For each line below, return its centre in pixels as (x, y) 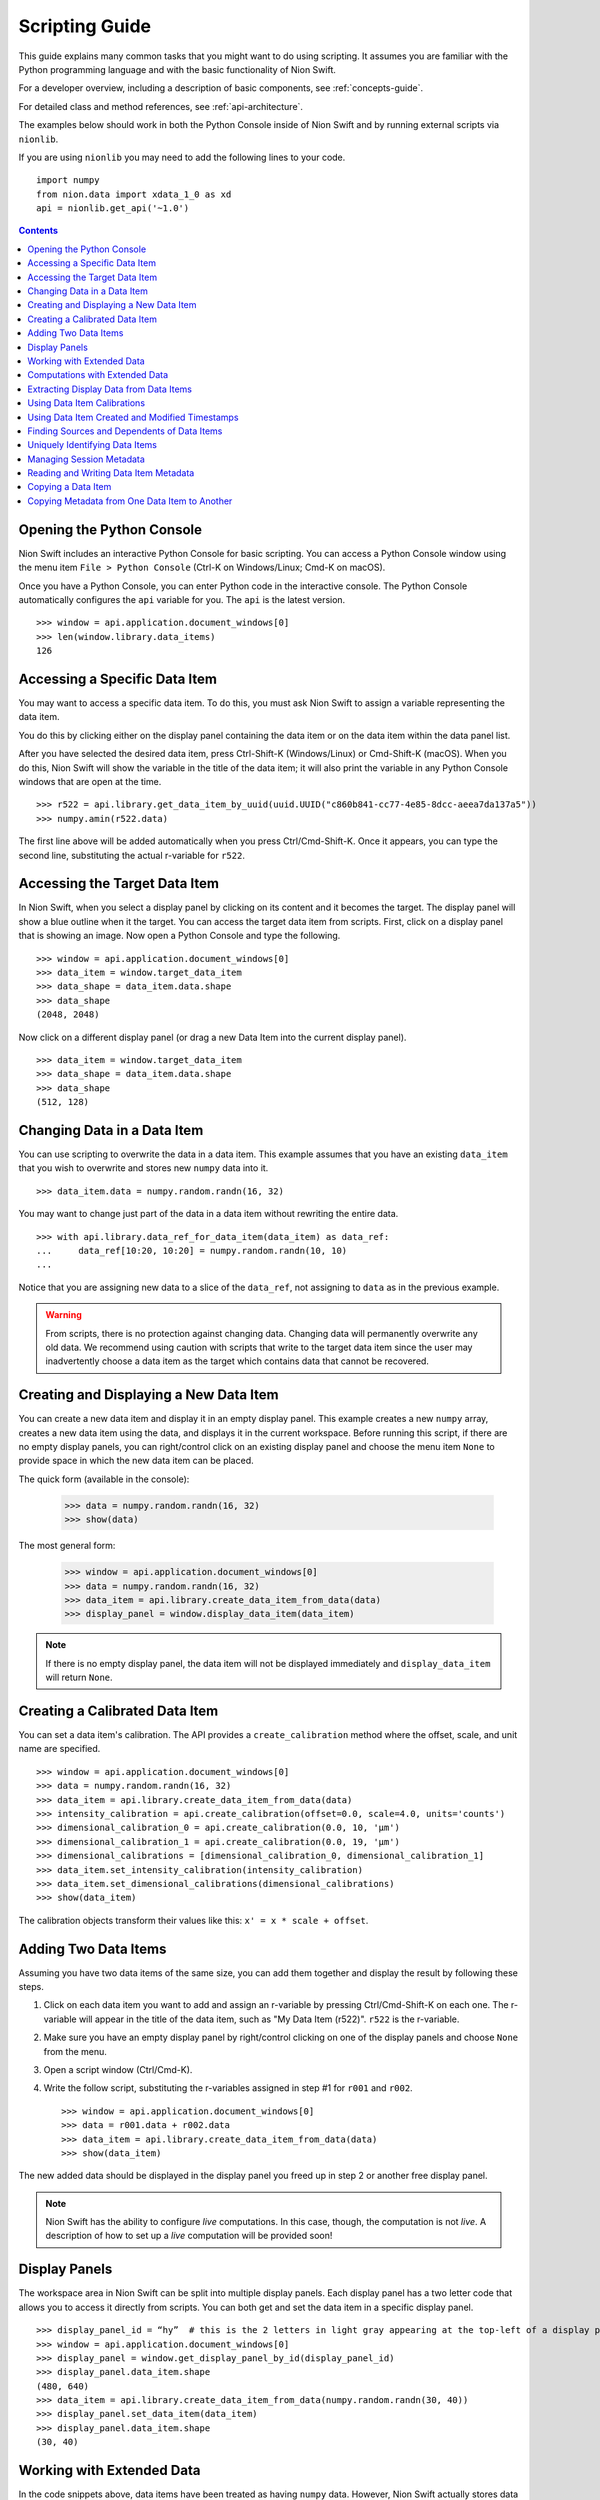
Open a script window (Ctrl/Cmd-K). (118, 2069)
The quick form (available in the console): (104, 1479)
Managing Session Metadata (86, 459)
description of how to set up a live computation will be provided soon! (189, 2236)
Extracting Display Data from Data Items (109, 389)
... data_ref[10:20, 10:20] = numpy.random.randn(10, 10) (192, 1250)
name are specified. (59, 1749)
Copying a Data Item (69, 487)
